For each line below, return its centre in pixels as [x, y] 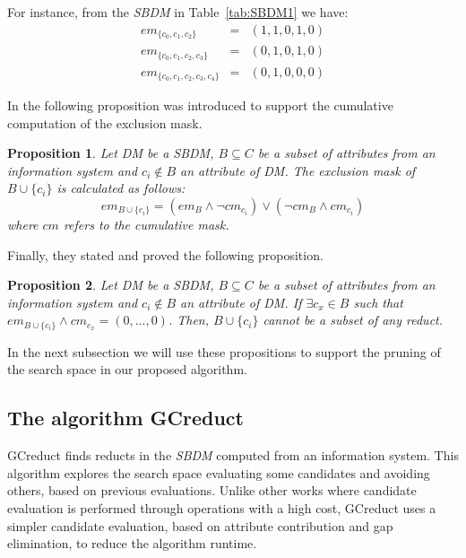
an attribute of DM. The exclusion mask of [298, 170]
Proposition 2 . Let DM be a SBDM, [111, 285]
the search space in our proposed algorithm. [127, 369]
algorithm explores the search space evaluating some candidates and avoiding [219, 472]
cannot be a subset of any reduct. [353, 320]
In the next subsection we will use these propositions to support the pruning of [224, 351]
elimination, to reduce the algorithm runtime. [132, 543]
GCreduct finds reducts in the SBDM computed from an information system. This [233, 455]
